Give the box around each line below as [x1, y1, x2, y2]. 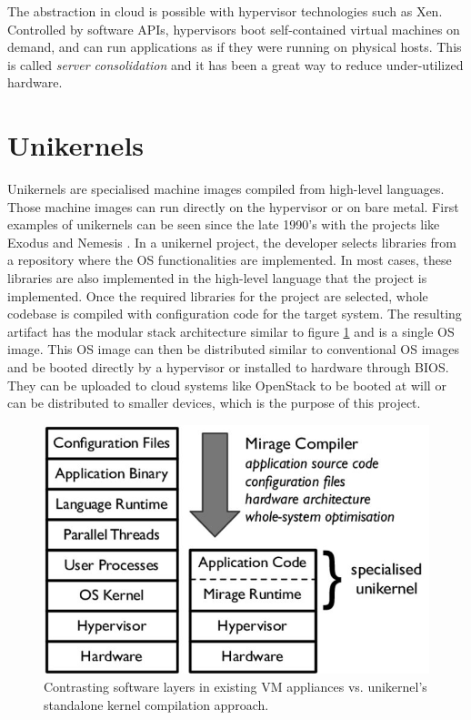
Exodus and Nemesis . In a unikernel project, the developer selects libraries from [7, 232, 456, 251]
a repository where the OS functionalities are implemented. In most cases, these [7, 250, 452, 269]
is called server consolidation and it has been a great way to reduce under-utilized [7, 55, 464, 74]
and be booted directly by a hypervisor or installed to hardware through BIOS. [7, 358, 449, 377]
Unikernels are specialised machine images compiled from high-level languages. [7, 179, 445, 198]
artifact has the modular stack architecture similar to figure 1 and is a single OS [7, 321, 455, 340]
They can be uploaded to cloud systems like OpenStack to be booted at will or [7, 375, 446, 394]
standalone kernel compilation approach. [44, 695, 269, 714]
